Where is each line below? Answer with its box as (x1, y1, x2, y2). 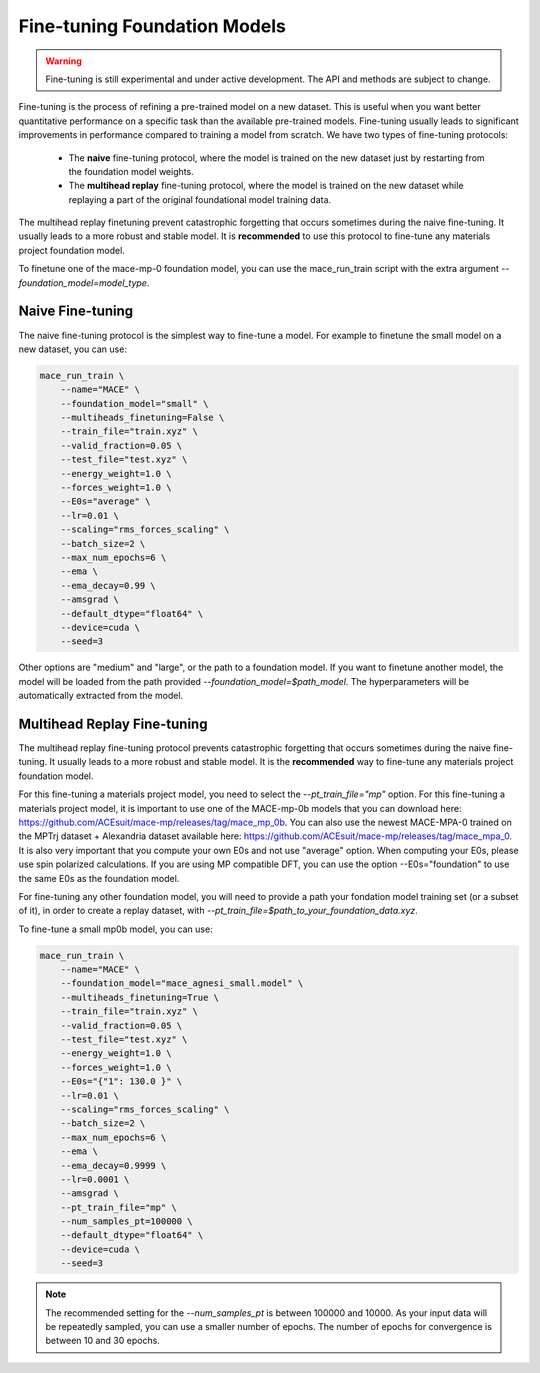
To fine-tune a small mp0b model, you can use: (18, 923, 214, 935)
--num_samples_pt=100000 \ (60, 1216, 194, 1227)
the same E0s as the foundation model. (18, 872, 180, 884)
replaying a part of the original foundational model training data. (68, 193, 332, 205)
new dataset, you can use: (18, 343, 127, 355)
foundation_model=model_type (18, 276, 147, 289)
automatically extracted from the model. (18, 690, 184, 702)
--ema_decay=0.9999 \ (60, 1160, 167, 1171)
